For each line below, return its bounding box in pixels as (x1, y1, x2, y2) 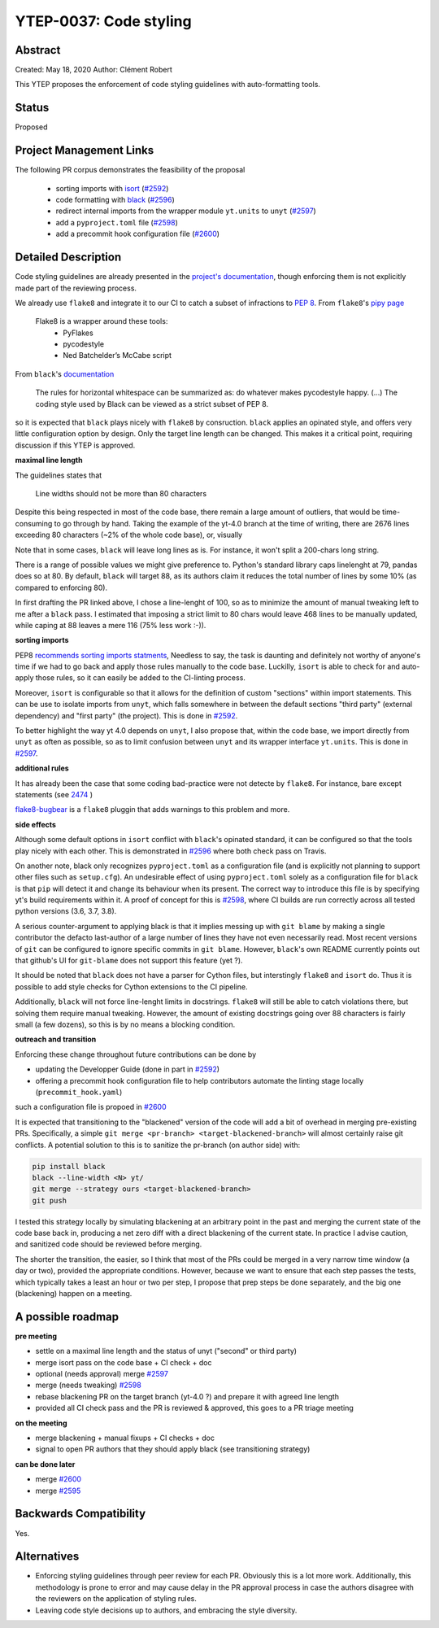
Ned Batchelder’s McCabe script (63, 351, 172, 360)
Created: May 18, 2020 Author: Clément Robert (15, 65, 172, 75)
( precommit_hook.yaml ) (35, 1087, 123, 1097)
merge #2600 (35, 1474, 81, 1484)
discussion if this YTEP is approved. (15, 440, 136, 450)
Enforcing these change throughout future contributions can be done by (15, 1050, 256, 1059)
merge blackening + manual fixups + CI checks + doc (35, 1433, 215, 1443)
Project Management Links (15, 143, 154, 158)
